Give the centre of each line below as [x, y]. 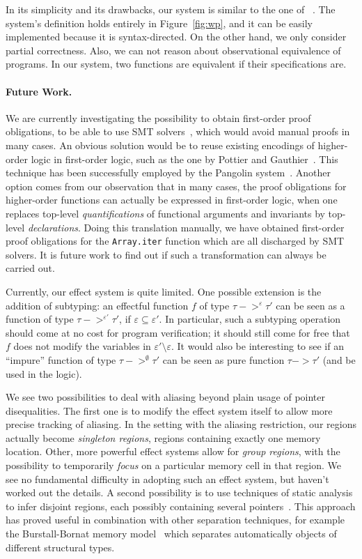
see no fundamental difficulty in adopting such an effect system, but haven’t [167, 478]
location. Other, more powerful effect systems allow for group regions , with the [173, 451]
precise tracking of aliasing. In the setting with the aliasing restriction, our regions [181, 424]
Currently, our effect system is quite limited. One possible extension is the [164, 291]
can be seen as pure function [223, 359]
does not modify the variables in [82, 346]
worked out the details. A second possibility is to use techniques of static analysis [179, 492]
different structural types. [60, 547]
